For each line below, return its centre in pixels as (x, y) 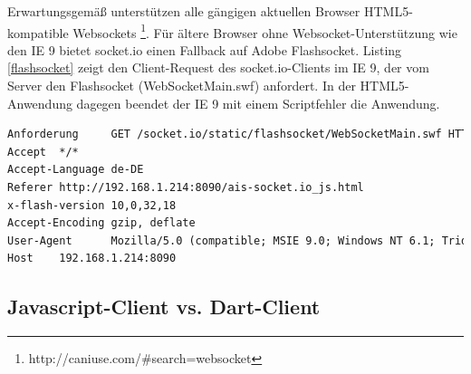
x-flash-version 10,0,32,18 (92, 205)
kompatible (38, 32)
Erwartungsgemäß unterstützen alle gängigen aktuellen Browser (184, 11)
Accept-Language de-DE (76, 170)
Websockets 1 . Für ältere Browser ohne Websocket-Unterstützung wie (265, 31)
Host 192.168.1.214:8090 (92, 259)
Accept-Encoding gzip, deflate (101, 223)
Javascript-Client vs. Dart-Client (164, 307)
